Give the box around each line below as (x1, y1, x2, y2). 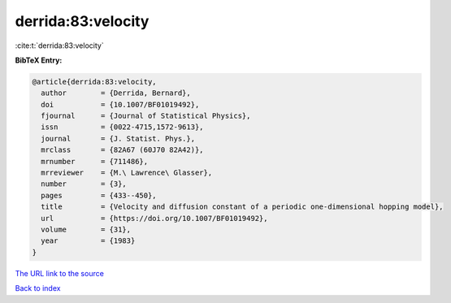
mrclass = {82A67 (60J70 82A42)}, (41, 145, 204, 154)
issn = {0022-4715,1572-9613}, (41, 123, 204, 132)
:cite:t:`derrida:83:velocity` (15, 41, 105, 50)
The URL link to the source (15, 268, 105, 278)
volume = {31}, (41, 225, 132, 234)
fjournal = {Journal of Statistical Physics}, (41, 111, 251, 121)
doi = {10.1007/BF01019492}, (41, 100, 200, 109)
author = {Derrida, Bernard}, (41, 89, 191, 97)
